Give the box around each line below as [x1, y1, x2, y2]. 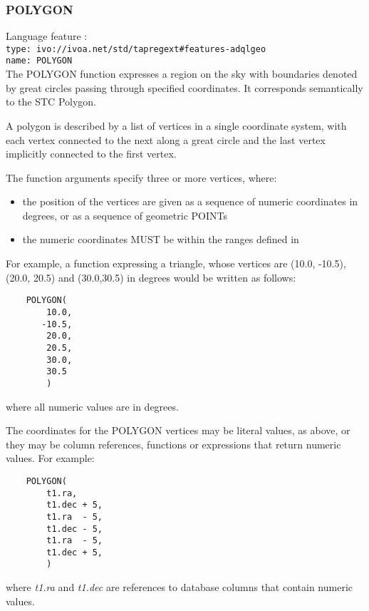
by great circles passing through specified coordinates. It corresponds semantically [6, 80, 363, 95]
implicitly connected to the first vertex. [6, 146, 177, 161]
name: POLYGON [6, 56, 73, 66]
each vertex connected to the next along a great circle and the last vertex [6, 132, 326, 147]
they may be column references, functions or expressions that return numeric [6, 436, 341, 451]
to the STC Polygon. [6, 94, 96, 109]
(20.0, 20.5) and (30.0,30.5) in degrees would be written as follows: [6, 269, 296, 284]
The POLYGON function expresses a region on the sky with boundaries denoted [6, 66, 358, 81]
